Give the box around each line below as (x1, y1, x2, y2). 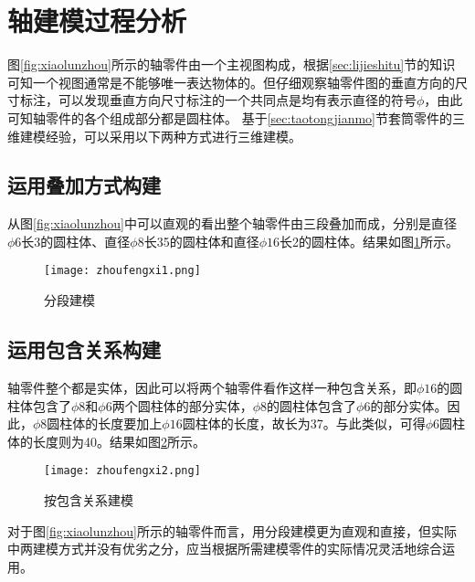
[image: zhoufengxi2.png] (44, 464, 201, 478)
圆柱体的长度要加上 (47, 414, 163, 433)
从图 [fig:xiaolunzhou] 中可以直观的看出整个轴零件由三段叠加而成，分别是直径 (7, 214, 457, 233)
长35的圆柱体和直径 (143, 231, 259, 250)
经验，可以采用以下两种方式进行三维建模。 (45, 126, 301, 145)
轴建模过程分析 (7, 2, 187, 39)
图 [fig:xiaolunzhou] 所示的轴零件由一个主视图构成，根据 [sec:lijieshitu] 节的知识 (7, 55, 456, 74)
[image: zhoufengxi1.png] (44, 264, 201, 278)
